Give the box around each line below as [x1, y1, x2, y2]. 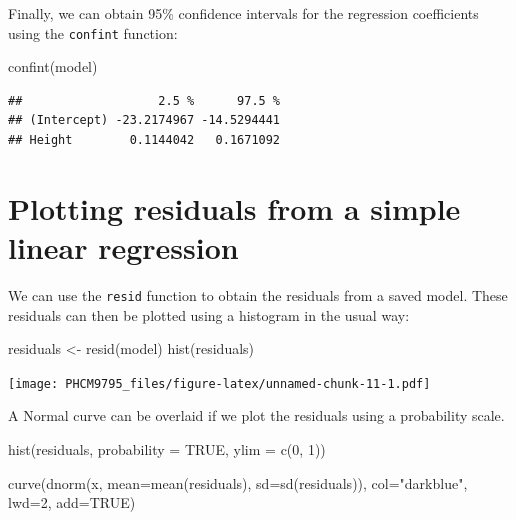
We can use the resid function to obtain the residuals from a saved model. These [8, 284, 508, 305]
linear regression [8, 227, 239, 267]
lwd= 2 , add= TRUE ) [8, 492, 136, 513]
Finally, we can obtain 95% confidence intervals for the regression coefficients [8, 3, 479, 23]
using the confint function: [8, 22, 178, 43]
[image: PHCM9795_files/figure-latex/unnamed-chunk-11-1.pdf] [8, 376, 431, 391]
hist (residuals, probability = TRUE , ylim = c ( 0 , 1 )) [8, 439, 326, 460]
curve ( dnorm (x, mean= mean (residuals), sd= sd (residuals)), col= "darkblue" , [8, 472, 468, 493]
